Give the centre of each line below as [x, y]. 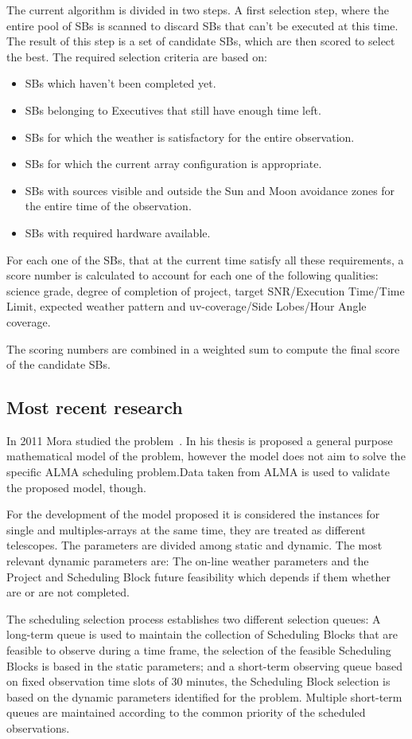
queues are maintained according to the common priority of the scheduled [186, 712]
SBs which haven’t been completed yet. [120, 83]
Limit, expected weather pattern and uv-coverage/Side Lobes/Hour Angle [187, 306]
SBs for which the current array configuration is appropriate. [173, 164]
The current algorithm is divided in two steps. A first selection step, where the [198, 10]
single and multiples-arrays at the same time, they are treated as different [186, 529]
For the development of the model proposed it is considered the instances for [193, 514]
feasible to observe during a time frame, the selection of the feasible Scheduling [199, 650]
